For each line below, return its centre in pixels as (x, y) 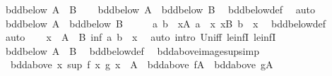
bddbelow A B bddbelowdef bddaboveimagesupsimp (132, 50)
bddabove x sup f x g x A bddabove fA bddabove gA (142, 64)
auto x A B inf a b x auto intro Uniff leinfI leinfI (141, 37)
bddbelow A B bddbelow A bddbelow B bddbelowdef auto (160, 9)
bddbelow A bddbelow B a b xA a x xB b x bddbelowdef (166, 23)
